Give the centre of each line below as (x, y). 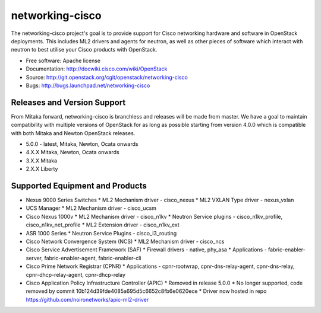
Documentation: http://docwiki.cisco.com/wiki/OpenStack (97, 69)
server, (34, 258)
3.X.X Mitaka (42, 161)
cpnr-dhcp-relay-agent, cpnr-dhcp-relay (76, 274)
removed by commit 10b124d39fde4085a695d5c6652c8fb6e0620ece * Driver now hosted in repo (146, 291)
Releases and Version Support (68, 102)
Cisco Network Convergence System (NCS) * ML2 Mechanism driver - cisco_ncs (125, 241)
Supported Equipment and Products (79, 186)
